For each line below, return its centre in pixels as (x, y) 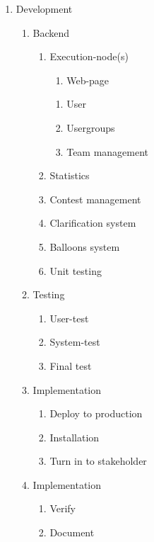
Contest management (95, 199)
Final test (71, 365)
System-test (75, 342)
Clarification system (93, 223)
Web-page (88, 80)
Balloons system (85, 246)
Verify (63, 508)
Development (44, 9)
